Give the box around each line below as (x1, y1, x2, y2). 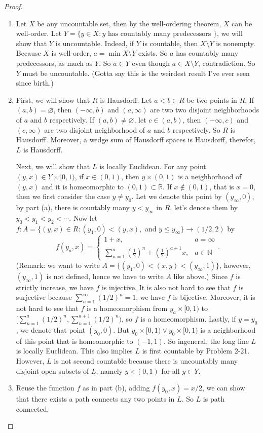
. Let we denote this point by (131, 191, 222, 202)
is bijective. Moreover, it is (173, 292, 255, 302)
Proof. (4, 1, 23, 11)
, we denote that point (16, 324, 86, 335)
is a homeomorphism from (87, 303, 168, 313)
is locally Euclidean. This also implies (16, 345, 133, 356)
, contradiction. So (198, 57, 255, 68)
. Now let (69, 212, 98, 223)
